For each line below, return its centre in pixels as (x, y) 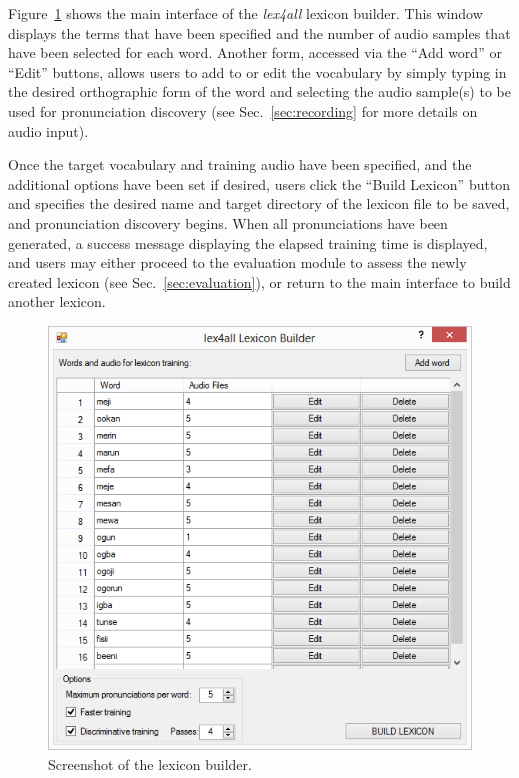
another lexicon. (57, 301)
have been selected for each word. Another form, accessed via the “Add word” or (255, 52)
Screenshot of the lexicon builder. (150, 763)
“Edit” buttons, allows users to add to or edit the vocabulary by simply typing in (257, 71)
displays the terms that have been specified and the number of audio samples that (259, 32)
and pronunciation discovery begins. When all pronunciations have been (228, 222)
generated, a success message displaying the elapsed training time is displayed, (248, 242)
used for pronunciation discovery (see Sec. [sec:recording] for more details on (243, 110)
